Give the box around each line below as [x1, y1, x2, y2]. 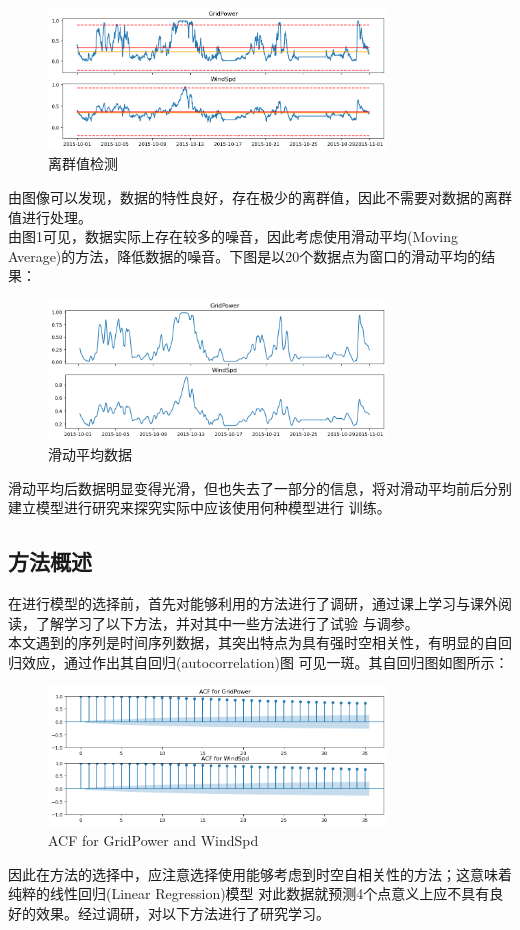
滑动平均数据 [48, 443, 132, 464]
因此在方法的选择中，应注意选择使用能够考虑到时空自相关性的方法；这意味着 [8, 863, 512, 884]
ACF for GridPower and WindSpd [48, 829, 259, 850]
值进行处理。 [8, 206, 92, 227]
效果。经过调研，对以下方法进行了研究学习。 [35, 902, 330, 923]
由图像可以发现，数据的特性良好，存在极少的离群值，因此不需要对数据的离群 [8, 186, 512, 207]
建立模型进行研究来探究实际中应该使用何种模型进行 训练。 [8, 497, 391, 518]
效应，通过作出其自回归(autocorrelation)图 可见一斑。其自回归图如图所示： [21, 651, 509, 672]
